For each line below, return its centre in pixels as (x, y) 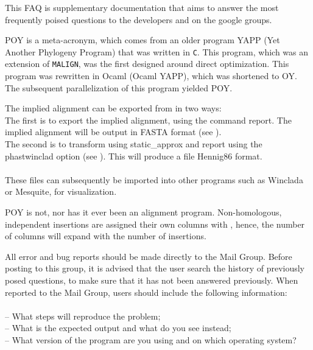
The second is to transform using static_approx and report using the (134, 144)
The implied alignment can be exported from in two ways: (113, 108)
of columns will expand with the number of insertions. (106, 236)
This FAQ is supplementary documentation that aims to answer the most (142, 7)
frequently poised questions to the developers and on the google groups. (139, 19)
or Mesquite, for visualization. (61, 191)
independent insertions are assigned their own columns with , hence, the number (155, 224)
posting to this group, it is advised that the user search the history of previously (155, 268)
